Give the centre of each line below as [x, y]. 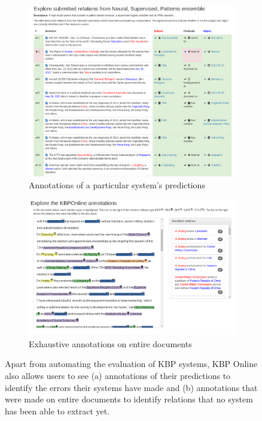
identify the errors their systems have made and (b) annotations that [131, 387]
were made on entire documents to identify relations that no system [129, 399]
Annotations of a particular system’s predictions [117, 184]
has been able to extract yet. [57, 411]
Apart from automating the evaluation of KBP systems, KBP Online [131, 364]
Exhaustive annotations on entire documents [110, 343]
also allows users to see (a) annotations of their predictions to [118, 375]
